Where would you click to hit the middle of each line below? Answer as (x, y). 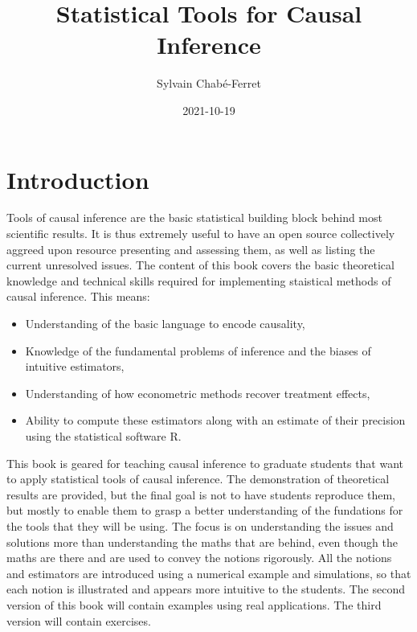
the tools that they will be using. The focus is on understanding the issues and (200, 525)
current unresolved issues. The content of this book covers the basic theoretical (200, 265)
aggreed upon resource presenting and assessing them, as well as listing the (191, 249)
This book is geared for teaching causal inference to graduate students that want (205, 463)
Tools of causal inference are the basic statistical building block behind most (194, 218)
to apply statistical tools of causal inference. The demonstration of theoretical (198, 479)
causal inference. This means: (78, 296)
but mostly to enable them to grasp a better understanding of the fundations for (205, 510)
